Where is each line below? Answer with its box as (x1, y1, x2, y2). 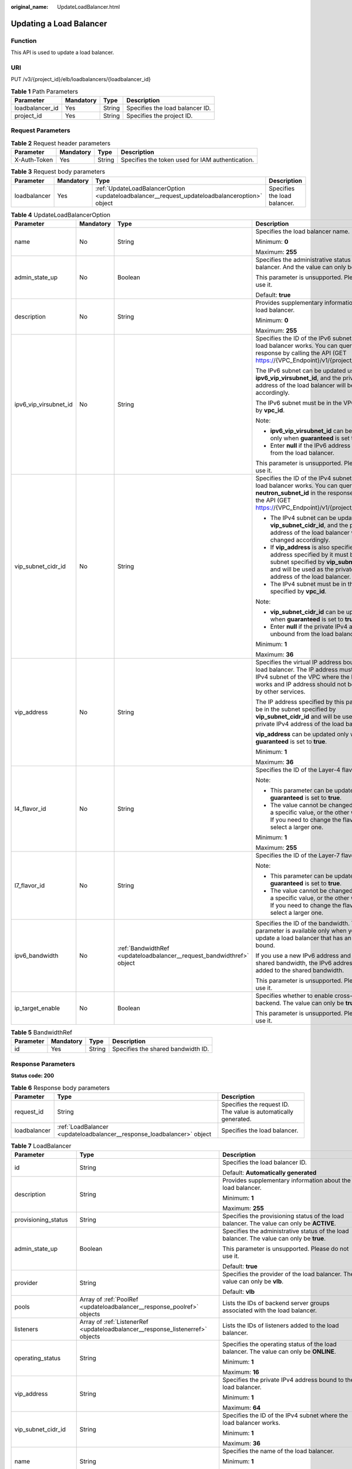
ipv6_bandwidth (14, 951, 59, 960)
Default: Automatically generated (222, 1169, 317, 1177)
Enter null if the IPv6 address (270, 441, 351, 450)
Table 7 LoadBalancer (11, 1142, 72, 1150)
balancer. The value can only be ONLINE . (222, 1347, 337, 1356)
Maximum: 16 (222, 1368, 259, 1376)
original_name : (11, 4, 49, 10)
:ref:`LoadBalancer (57, 1122, 109, 1131)
